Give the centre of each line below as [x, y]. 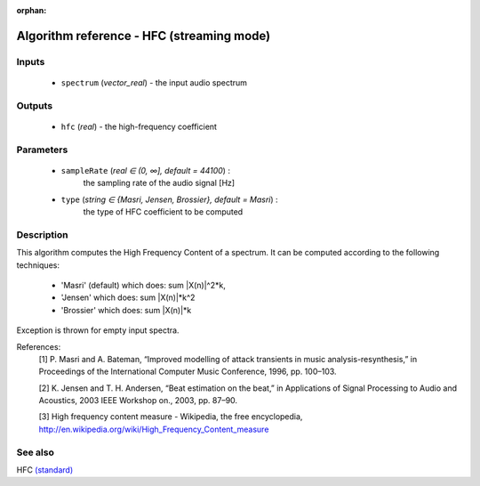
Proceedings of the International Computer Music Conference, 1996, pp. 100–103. [188, 372]
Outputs [35, 105]
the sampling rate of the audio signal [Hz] [159, 183]
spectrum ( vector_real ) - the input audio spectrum [154, 82]
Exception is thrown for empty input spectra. [98, 330]
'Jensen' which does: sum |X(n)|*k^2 [128, 297]
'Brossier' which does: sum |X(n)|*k [126, 310]
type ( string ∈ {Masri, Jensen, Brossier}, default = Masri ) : [170, 199]
